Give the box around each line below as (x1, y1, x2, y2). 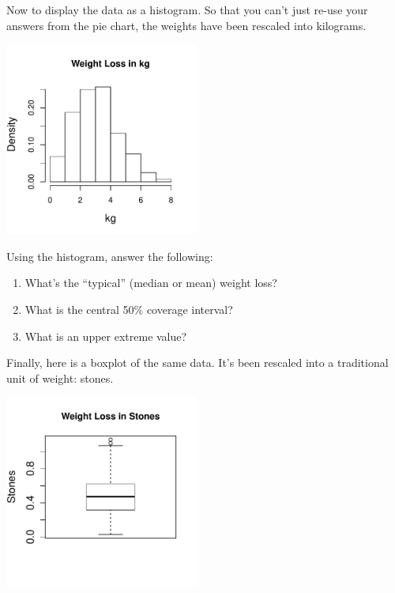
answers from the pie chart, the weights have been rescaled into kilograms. (6, 17, 367, 33)
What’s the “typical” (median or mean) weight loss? (24, 274, 277, 291)
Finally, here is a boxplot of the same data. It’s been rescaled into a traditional (6, 354, 389, 371)
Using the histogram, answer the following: (6, 247, 213, 264)
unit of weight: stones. (6, 369, 114, 386)
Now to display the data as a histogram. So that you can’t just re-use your (6, 2, 368, 17)
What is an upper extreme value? (24, 327, 187, 344)
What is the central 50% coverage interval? (24, 300, 233, 317)
